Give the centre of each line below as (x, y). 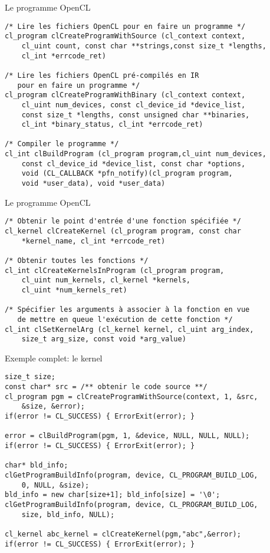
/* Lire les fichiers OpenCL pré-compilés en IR (102, 75)
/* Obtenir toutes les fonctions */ (77, 260)
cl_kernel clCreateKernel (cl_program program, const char (123, 231)
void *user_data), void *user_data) (93, 184)
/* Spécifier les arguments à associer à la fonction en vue (127, 310)
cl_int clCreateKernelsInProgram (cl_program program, (115, 270)
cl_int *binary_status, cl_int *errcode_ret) (112, 125)
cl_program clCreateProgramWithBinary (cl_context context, (125, 95)
